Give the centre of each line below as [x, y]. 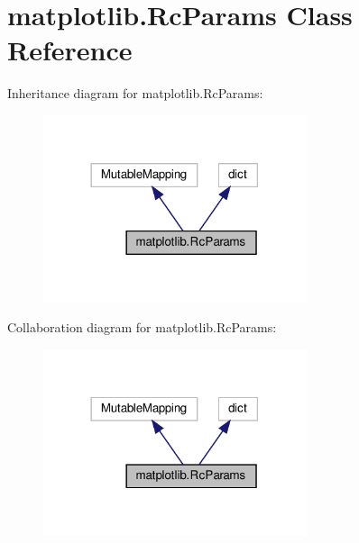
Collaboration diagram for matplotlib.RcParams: [142, 327]
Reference [70, 50]
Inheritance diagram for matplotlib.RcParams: [135, 93]
